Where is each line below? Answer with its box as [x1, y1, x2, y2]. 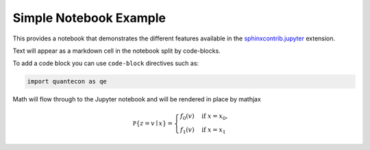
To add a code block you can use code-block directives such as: [12, 59, 199, 68]
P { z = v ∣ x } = [132, 120, 173, 127]
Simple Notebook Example [12, 10, 166, 25]
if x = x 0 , [201, 112, 228, 122]
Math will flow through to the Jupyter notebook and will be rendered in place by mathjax [12, 95, 262, 103]
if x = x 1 [201, 126, 226, 136]
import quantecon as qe [27, 77, 108, 86]
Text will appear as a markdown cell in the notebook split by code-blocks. [12, 47, 221, 55]
